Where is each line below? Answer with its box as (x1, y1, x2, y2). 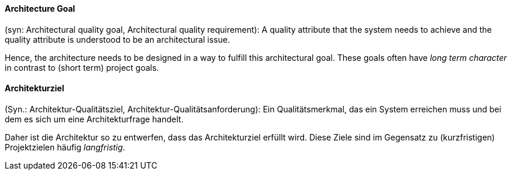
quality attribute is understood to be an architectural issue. (5, 34, 230, 44)
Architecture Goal (5, 4, 76, 13)
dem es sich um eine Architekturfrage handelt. (5, 114, 184, 124)
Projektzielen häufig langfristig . (5, 142, 125, 152)
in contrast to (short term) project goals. (5, 62, 159, 73)
